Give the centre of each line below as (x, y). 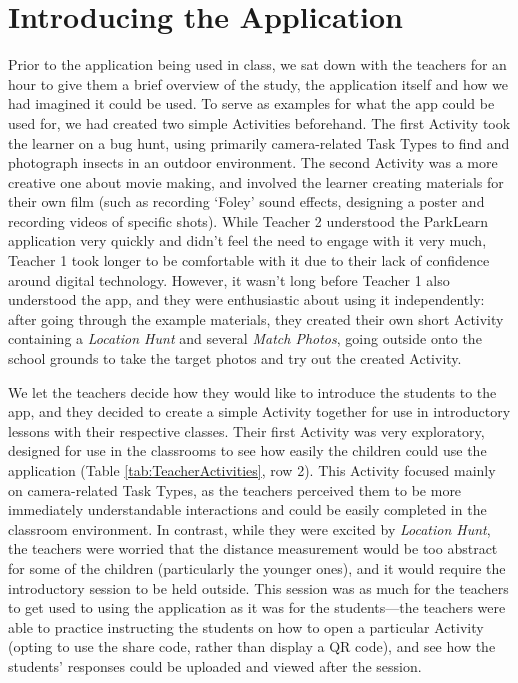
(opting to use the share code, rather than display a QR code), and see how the (252, 646)
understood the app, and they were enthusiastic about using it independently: (246, 299)
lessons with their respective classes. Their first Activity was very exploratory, (246, 430)
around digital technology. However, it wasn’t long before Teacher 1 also (229, 279)
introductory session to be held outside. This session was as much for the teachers (258, 587)
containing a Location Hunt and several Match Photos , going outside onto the (245, 338)
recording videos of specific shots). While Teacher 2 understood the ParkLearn (248, 220)
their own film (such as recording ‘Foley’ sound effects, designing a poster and (246, 201)
